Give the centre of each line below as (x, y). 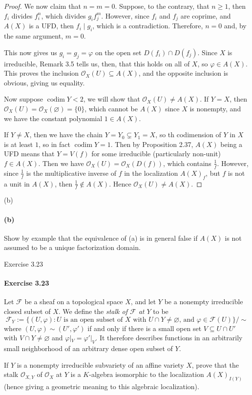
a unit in (17, 183)
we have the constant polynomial (53, 118)
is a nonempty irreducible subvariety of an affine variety (100, 364)
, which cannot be (111, 108)
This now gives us (31, 52)
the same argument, (34, 36)
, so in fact (54, 144)
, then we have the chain (66, 135)
